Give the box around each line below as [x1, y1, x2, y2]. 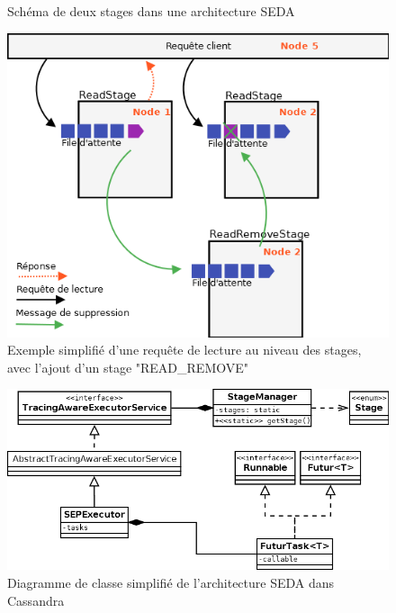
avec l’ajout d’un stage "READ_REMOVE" [7, 357, 249, 376]
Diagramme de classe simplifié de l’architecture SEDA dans [7, 572, 335, 591]
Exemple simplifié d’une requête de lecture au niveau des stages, [7, 340, 362, 359]
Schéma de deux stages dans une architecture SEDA [7, 2, 295, 20]
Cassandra [7, 590, 65, 609]
